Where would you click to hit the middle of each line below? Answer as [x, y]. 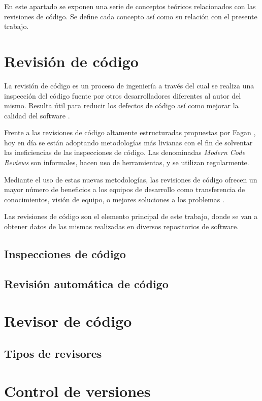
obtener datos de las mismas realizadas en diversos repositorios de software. [122, 226]
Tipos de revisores [53, 353]
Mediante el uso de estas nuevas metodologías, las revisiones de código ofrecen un [131, 179]
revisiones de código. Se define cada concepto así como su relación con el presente [131, 16]
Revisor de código [68, 321]
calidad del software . [37, 115]
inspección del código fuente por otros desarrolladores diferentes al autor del [123, 95]
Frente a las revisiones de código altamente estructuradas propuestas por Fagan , [130, 132]
